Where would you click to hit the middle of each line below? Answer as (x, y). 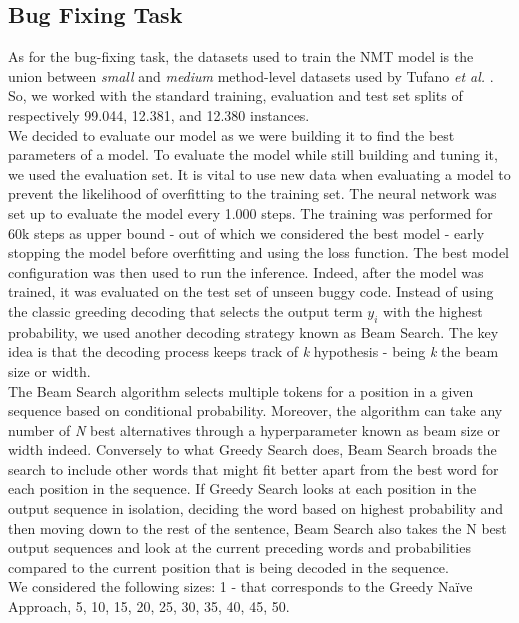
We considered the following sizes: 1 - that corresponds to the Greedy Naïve (240, 586)
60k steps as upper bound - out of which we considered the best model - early (246, 232)
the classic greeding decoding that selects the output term (185, 310)
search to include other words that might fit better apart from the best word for (253, 468)
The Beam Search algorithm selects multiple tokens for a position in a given (241, 390)
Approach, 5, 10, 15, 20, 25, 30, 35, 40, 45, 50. (149, 606)
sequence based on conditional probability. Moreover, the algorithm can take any (255, 410)
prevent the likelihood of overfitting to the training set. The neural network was (252, 193)
